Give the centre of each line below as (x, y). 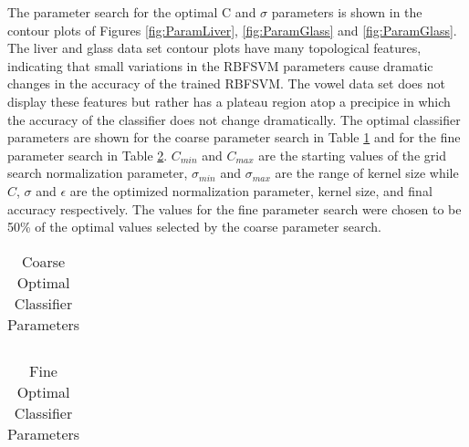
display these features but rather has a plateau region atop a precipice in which (229, 101)
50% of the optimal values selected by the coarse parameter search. (194, 227)
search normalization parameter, (98, 173)
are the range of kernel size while (367, 173)
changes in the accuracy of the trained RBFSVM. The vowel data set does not (226, 83)
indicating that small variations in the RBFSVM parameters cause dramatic (220, 65)
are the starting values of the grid (352, 155)
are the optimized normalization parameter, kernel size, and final (251, 190)
